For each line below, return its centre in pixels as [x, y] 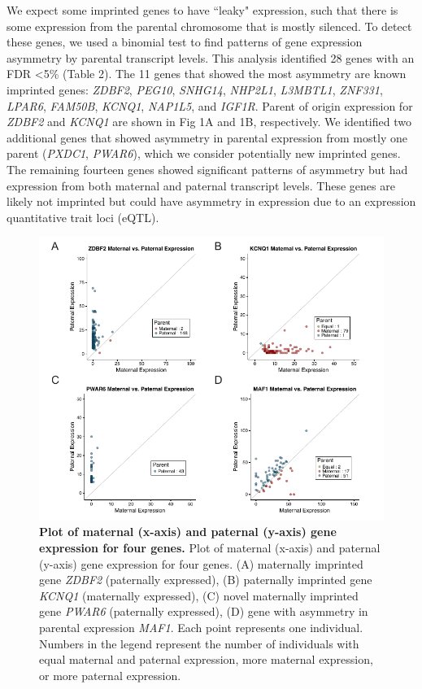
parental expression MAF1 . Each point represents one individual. [201, 627]
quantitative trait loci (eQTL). [83, 217]
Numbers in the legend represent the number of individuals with [199, 643]
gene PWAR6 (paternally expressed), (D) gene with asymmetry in [204, 611]
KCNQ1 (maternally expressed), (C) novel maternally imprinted [199, 595]
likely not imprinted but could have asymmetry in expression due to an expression [211, 201]
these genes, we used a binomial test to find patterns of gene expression [185, 42]
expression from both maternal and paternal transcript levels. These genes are [201, 185]
